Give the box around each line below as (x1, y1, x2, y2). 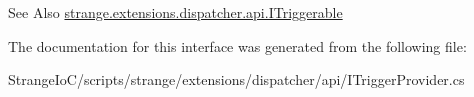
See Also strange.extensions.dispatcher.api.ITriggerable (8, 2, 343, 22)
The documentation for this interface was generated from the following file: (8, 35, 467, 56)
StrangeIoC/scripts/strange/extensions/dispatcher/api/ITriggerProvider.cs (8, 69, 465, 90)
